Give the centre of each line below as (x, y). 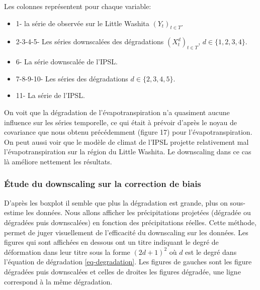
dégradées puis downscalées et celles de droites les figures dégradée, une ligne (122, 271)
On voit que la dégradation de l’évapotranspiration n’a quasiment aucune (117, 112)
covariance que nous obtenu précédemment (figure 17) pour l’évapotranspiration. (128, 132)
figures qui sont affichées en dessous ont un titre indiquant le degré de (111, 242)
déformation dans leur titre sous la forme (67, 252)
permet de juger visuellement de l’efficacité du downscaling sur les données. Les (126, 232)
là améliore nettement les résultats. (58, 161)
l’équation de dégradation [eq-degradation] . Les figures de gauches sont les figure (128, 262)
